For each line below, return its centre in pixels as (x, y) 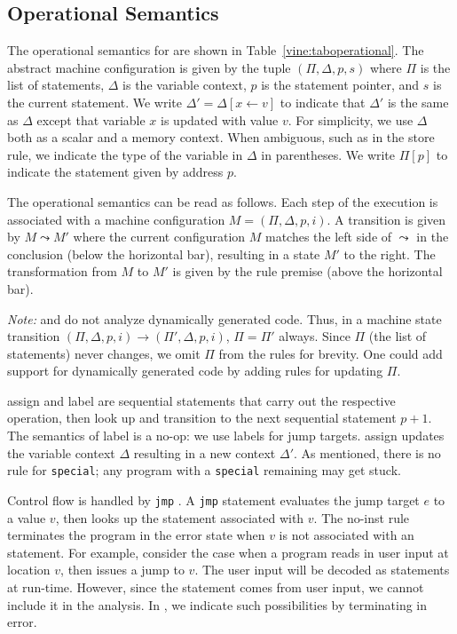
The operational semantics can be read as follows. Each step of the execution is (223, 201)
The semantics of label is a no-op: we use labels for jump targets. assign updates (226, 436)
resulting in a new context (205, 452)
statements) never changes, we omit (104, 353)
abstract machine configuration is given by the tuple (149, 67)
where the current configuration (159, 237)
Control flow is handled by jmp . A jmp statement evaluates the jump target (213, 499)
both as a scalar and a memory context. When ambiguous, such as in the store (221, 137)
